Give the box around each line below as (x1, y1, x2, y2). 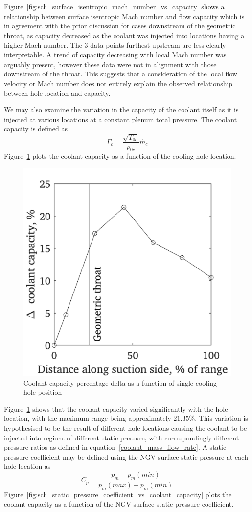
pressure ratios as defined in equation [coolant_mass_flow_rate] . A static (4, 442, 227, 452)
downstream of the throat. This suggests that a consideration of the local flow (4, 69, 237, 79)
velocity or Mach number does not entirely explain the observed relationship (4, 78, 233, 88)
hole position (23, 387, 62, 397)
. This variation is (195, 413, 248, 423)
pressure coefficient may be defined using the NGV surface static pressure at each (4, 451, 248, 462)
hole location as (4, 461, 51, 471)
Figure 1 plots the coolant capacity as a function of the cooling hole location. (4, 151, 236, 161)
